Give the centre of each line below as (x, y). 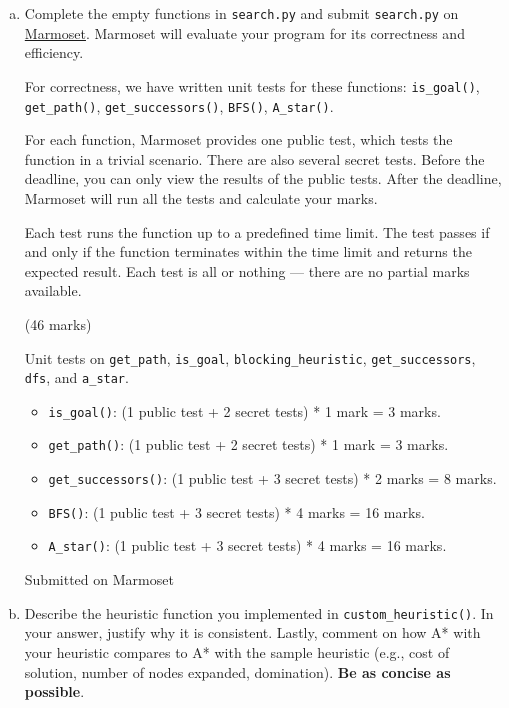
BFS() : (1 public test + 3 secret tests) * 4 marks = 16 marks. (236, 511)
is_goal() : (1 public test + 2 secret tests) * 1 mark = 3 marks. (244, 410)
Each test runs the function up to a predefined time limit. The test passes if (257, 231)
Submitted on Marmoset (99, 579)
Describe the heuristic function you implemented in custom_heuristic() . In (259, 612)
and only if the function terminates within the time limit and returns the (248, 251)
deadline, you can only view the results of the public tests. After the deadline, (263, 178)
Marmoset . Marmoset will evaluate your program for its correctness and (244, 32)
